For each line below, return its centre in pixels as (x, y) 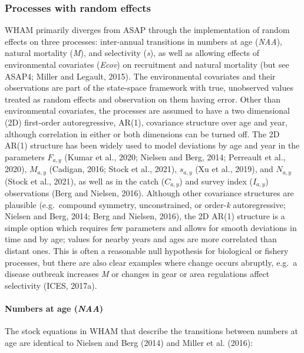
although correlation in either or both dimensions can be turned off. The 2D (142, 133)
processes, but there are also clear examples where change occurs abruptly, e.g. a (151, 262)
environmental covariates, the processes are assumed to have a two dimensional (148, 110)
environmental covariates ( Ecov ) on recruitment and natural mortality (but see (147, 64)
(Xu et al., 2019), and (234, 169)
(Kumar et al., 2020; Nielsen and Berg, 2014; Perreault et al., (175, 156)
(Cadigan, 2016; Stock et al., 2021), (113, 169)
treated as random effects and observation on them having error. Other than (143, 99)
